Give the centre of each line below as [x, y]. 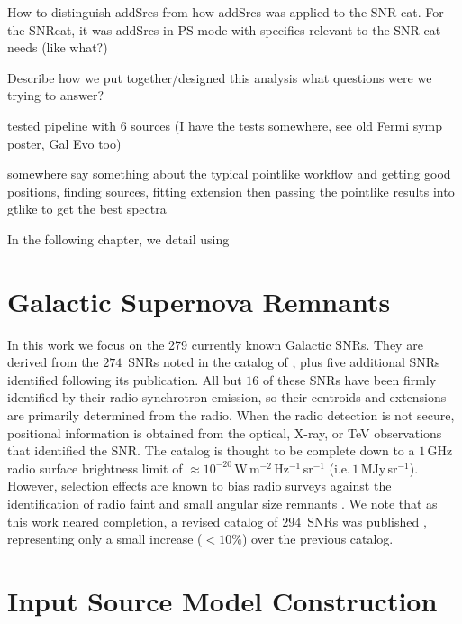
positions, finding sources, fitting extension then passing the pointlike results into [231, 191]
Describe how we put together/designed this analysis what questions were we [220, 77]
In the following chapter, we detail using [118, 239]
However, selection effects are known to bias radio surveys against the [199, 486]
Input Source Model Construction [222, 600]
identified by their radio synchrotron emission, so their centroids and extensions [227, 397]
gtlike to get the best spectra [87, 209]
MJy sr [379, 468]
